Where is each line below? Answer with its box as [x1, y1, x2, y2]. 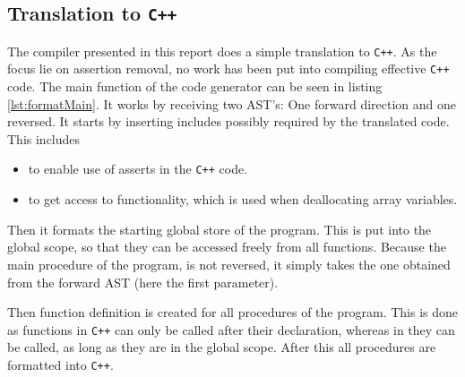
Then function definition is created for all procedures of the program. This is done [7, 303, 459, 321]
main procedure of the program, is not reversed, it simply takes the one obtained [7, 254, 451, 273]
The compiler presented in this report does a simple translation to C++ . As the [7, 41, 437, 60]
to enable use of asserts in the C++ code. [28, 159, 248, 178]
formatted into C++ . [7, 355, 114, 373]
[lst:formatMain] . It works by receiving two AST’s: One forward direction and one [7, 94, 457, 113]
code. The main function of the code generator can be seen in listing [7, 77, 383, 96]
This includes [7, 129, 81, 148]
